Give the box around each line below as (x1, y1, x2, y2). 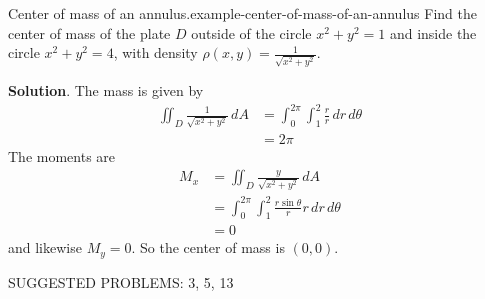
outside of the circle (191, 22, 312, 43)
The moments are (8, 145, 116, 166)
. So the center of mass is (131, 237, 285, 258)
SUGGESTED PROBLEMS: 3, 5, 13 (8, 271, 234, 292)
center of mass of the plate (8, 22, 171, 43)
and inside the (389, 22, 477, 43)
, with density (113, 42, 198, 63)
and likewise (8, 237, 82, 258)
